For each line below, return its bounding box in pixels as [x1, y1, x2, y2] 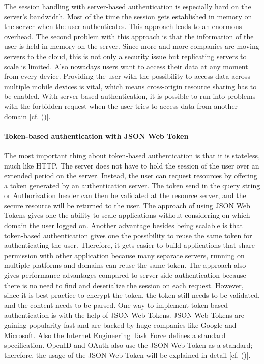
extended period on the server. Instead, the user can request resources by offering [4, 170, 257, 181]
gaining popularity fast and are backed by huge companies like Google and [4, 320, 237, 330]
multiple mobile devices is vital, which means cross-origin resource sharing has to [4, 80, 257, 91]
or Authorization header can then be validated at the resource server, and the [4, 190, 246, 201]
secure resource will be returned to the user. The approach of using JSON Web [4, 200, 250, 210]
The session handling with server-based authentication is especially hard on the [4, 1, 251, 11]
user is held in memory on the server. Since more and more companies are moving [4, 41, 259, 51]
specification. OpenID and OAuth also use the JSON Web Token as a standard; [4, 340, 253, 350]
